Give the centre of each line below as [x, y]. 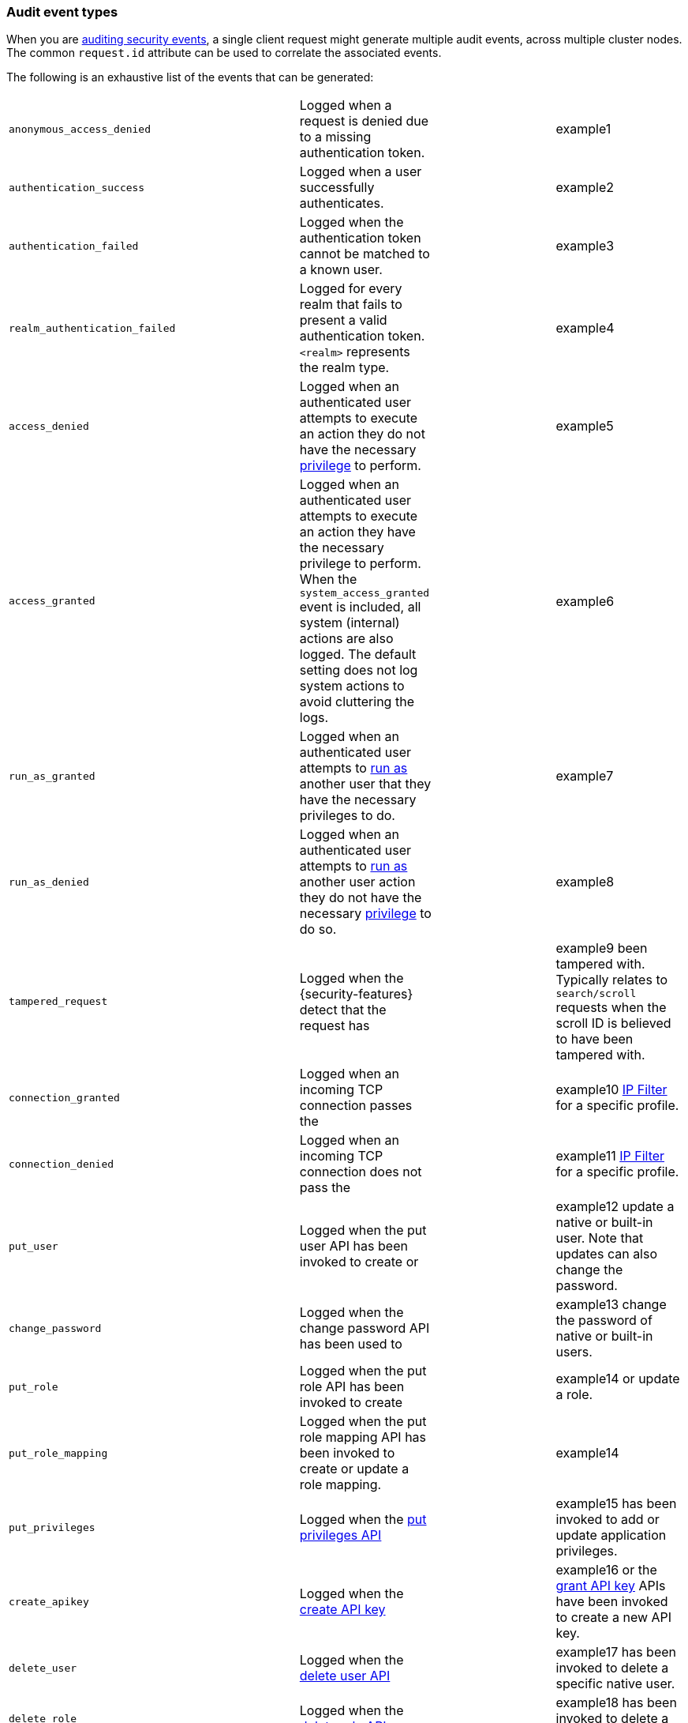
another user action [357, 882]
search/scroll [596, 994]
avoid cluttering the [357, 702]
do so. [318, 929]
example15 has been [616, 1504]
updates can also [607, 1254]
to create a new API [614, 1618]
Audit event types [62, 12]
